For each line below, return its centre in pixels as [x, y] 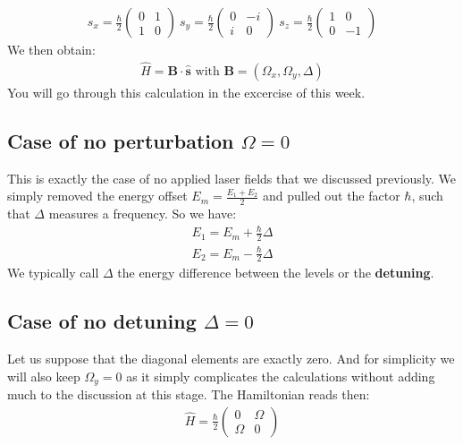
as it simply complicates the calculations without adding [281, 376]
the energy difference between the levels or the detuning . [276, 273]
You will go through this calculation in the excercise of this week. [186, 92]
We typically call [53, 273]
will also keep [44, 376]
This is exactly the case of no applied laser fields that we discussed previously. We [232, 178]
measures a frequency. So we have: [143, 214]
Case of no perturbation [121, 140]
